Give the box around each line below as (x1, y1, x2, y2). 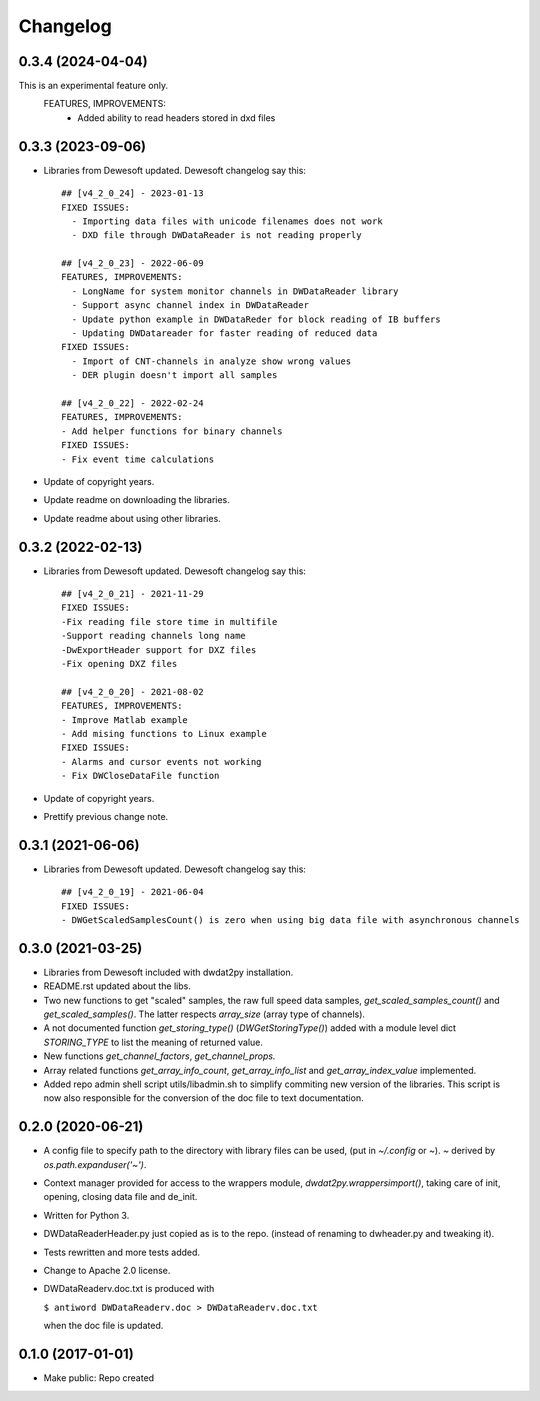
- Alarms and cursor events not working (61, 756, 262, 767)
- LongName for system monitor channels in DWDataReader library (71, 285, 399, 297)
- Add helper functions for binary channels (61, 425, 284, 437)
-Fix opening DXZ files (61, 658, 178, 669)
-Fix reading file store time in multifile (61, 616, 278, 627)
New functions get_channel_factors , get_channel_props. (43, 1050, 276, 1062)
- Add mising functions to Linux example (61, 728, 267, 739)
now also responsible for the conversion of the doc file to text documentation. (43, 1092, 364, 1104)
